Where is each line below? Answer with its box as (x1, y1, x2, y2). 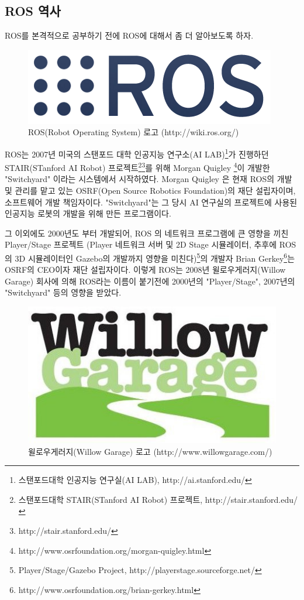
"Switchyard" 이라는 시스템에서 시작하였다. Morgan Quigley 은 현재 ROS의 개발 (5, 173, 292, 185)
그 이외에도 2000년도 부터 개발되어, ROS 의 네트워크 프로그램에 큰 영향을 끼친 (5, 227, 289, 239)
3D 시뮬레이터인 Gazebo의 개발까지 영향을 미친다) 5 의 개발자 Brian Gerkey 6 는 (15, 251, 295, 264)
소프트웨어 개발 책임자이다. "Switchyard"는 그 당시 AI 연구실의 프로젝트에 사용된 (5, 196, 298, 208)
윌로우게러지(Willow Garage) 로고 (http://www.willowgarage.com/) (28, 445, 272, 457)
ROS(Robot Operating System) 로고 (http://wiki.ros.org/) (28, 126, 239, 138)
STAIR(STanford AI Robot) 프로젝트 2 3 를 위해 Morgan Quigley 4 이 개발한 (5, 160, 270, 173)
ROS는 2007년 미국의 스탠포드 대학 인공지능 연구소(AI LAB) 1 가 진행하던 (5, 146, 269, 160)
